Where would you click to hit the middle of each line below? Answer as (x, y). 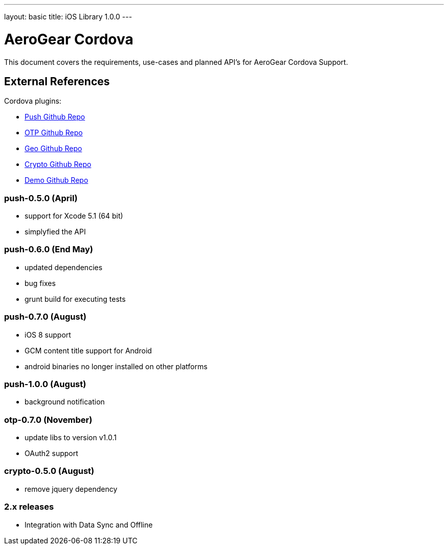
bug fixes (40, 283)
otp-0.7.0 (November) (48, 420)
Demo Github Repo (57, 180)
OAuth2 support (51, 453)
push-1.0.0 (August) (45, 384)
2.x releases (29, 507)
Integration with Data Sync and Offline (89, 524)
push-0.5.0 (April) (41, 198)
